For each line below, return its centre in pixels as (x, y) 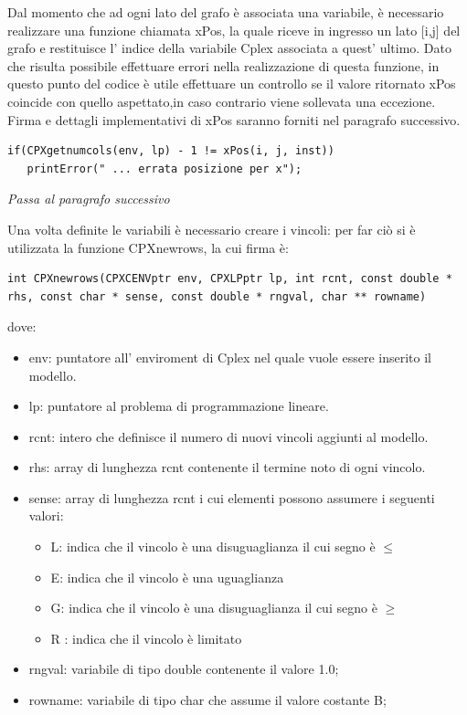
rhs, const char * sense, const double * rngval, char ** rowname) (217, 296)
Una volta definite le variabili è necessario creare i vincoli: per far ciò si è (212, 229)
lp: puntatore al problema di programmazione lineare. (179, 406)
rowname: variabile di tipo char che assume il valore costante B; (207, 700)
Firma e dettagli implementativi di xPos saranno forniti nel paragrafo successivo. (234, 119)
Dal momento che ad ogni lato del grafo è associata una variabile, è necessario (226, 12)
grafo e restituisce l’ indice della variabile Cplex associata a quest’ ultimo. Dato (230, 48)
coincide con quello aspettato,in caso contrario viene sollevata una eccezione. (222, 101)
